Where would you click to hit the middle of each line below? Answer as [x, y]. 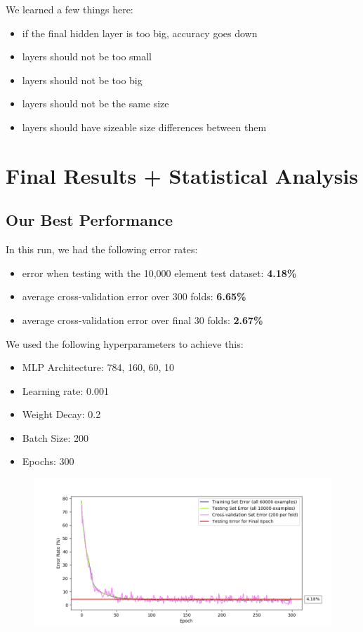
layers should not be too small [87, 56]
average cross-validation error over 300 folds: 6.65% [134, 296]
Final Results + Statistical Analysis [182, 175]
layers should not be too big [82, 80]
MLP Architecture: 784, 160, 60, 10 [98, 367]
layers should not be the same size [95, 103]
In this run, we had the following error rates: [102, 249]
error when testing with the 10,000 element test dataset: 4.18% [159, 273]
